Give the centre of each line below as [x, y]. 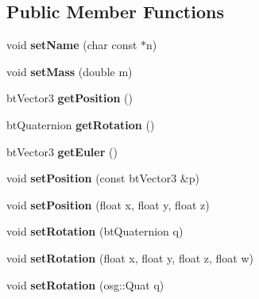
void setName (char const [72, 45]
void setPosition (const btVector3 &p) [103, 178]
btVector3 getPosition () [70, 98]
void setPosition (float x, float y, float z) [108, 204]
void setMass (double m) [70, 71]
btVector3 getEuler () [62, 151]
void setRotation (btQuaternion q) [95, 231]
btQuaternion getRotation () [81, 124]
